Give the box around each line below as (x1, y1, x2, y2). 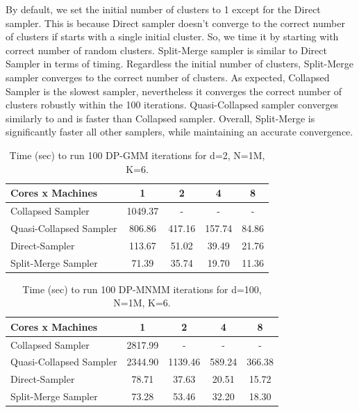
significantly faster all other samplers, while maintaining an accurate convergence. (6, 124, 353, 139)
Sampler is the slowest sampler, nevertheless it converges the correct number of (6, 83, 342, 98)
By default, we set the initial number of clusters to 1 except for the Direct (6, 2, 321, 16)
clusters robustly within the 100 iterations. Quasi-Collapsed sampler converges (6, 97, 339, 112)
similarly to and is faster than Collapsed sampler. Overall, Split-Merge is (6, 110, 315, 125)
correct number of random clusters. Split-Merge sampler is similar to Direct (6, 42, 327, 57)
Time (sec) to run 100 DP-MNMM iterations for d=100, (22, 281, 262, 296)
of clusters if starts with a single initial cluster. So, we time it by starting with (6, 29, 339, 44)
